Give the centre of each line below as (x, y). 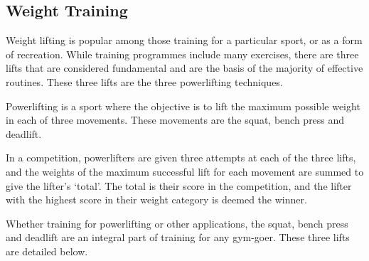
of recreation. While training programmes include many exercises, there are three (182, 54)
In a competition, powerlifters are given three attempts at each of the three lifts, (181, 158)
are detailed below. (47, 251)
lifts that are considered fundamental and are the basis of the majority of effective (184, 68)
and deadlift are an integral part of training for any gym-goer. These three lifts (178, 237)
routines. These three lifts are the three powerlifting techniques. (144, 81)
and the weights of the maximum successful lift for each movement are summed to (185, 171)
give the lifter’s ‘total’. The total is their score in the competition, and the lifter (179, 185)
